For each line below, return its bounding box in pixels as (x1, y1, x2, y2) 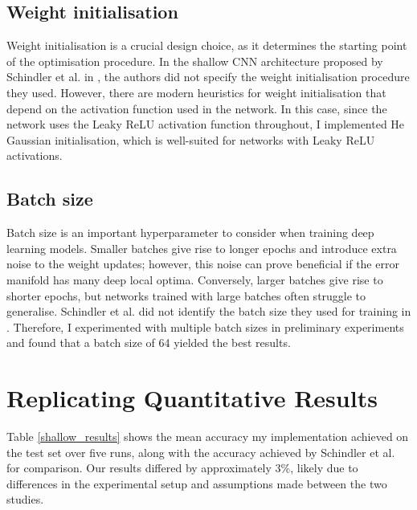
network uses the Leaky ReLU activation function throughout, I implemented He (6, 116, 405, 133)
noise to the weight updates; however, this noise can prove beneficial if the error (6, 255, 399, 272)
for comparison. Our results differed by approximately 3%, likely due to (6, 459, 358, 476)
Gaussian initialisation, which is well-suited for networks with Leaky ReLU (6, 131, 375, 148)
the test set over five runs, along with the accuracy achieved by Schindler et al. (6, 443, 395, 460)
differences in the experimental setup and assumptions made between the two (6, 475, 387, 492)
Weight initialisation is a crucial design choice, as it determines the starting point (6, 37, 407, 54)
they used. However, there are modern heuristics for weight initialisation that (6, 84, 386, 100)
